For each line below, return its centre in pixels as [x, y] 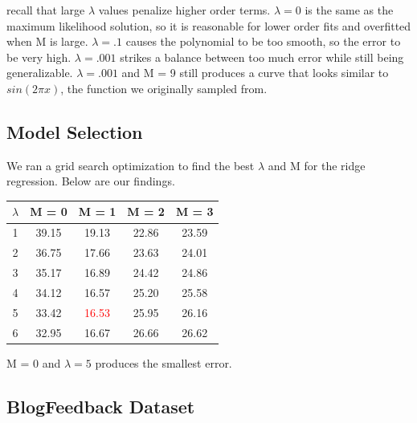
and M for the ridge [317, 165]
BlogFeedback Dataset [101, 406]
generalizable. [40, 73]
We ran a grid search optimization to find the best [131, 165]
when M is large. [47, 41]
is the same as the [349, 10]
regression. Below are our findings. [91, 181]
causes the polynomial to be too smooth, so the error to [263, 41]
